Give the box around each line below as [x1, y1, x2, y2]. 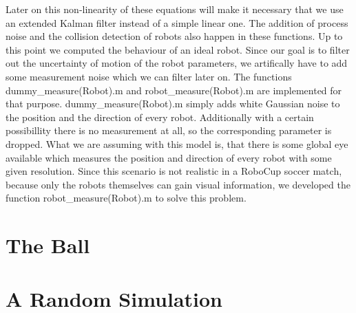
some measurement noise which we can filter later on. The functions [6, 69, 292, 83]
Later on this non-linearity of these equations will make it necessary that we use [6, 2, 344, 16]
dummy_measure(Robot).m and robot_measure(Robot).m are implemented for [6, 83, 342, 97]
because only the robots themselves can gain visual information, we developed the [6, 177, 350, 191]
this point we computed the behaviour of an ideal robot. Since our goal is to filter [6, 42, 350, 56]
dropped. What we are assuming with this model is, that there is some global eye [6, 136, 348, 151]
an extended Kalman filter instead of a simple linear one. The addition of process [6, 15, 348, 30]
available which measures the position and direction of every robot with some [6, 150, 332, 164]
